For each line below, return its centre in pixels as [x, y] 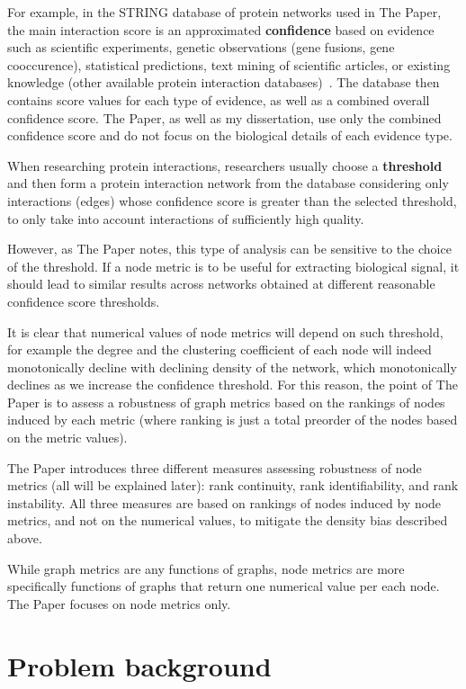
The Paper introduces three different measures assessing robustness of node [215, 467]
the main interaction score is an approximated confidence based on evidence [221, 29]
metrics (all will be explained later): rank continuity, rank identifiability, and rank [233, 485]
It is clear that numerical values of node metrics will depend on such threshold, [225, 331]
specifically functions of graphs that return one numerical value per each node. [224, 586]
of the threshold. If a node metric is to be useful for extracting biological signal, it [233, 266]
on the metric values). [67, 438]
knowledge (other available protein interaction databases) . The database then [224, 82]
